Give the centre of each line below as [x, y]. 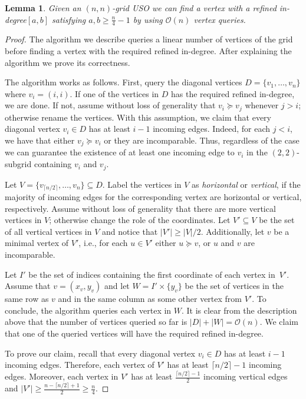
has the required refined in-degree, [233, 93]
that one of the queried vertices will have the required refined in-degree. [134, 333]
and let [117, 286]
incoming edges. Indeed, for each [212, 129]
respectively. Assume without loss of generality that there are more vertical [140, 208]
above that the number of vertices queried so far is [96, 322]
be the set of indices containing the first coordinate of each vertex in [152, 274]
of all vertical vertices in [48, 231]
